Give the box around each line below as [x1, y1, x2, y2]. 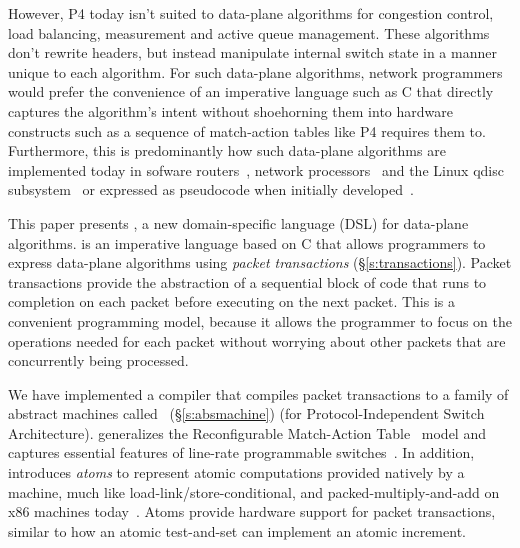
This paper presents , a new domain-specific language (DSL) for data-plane [8, 212, 469, 233]
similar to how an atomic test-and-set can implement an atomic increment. [8, 520, 466, 541]
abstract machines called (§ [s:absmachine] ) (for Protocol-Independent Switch [8, 403, 485, 424]
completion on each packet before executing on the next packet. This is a [8, 291, 455, 312]
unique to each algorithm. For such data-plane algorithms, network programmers [8, 61, 503, 82]
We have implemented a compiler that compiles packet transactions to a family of [8, 383, 509, 404]
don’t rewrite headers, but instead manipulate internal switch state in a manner [8, 42, 497, 63]
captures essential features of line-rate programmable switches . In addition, [8, 442, 475, 463]
